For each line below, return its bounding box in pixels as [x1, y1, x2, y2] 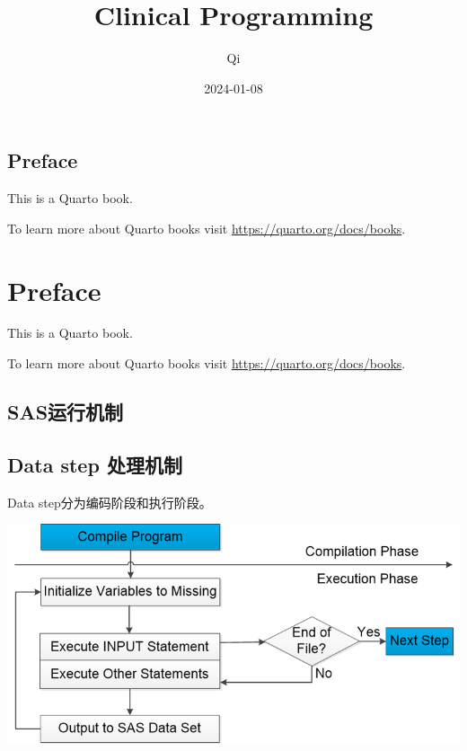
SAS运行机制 [7, 398, 124, 426]
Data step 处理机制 [7, 450, 182, 478]
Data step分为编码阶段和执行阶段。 [7, 492, 212, 511]
